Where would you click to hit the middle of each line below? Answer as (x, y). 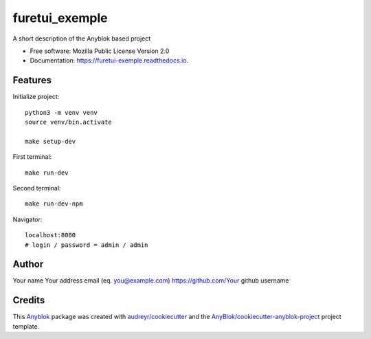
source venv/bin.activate (69, 122)
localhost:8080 (50, 235)
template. (26, 326)
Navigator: (27, 219)
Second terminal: (37, 188)
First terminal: (32, 157)
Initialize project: (36, 97)
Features (32, 80)
